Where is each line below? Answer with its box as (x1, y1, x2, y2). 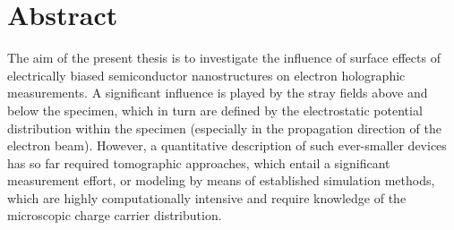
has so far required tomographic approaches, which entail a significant (7, 153, 390, 172)
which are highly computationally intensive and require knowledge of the (7, 188, 407, 207)
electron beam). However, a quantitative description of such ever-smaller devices (7, 136, 447, 155)
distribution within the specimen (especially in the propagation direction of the (7, 118, 441, 137)
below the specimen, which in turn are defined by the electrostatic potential (7, 100, 423, 119)
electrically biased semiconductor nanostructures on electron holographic (7, 65, 406, 84)
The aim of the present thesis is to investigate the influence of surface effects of (7, 48, 441, 67)
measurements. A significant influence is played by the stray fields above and (7, 83, 428, 102)
